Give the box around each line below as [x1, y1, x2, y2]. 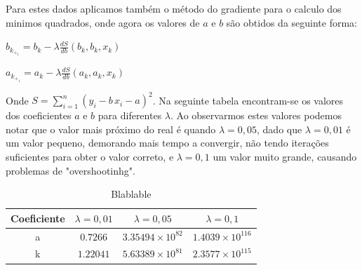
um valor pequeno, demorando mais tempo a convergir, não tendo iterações [6, 135, 329, 150]
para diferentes [98, 108, 162, 123]
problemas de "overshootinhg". [6, 163, 135, 177]
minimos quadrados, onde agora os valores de [6, 15, 200, 29]
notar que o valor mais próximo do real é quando [6, 121, 216, 136]
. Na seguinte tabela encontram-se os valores [152, 93, 344, 107]
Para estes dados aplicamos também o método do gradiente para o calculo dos [6, 1, 342, 15]
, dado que [257, 121, 302, 136]
